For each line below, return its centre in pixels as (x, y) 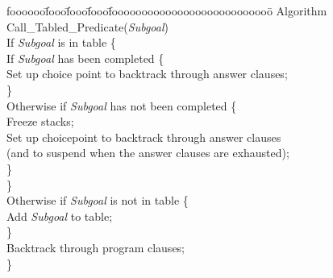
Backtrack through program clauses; (96, 247)
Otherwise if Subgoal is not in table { (98, 200)
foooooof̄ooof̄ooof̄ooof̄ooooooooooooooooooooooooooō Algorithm (167, 10)
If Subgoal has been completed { (85, 58)
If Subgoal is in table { (61, 42)
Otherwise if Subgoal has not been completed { (122, 105)
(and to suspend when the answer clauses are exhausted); (148, 153)
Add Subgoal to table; (60, 216)
